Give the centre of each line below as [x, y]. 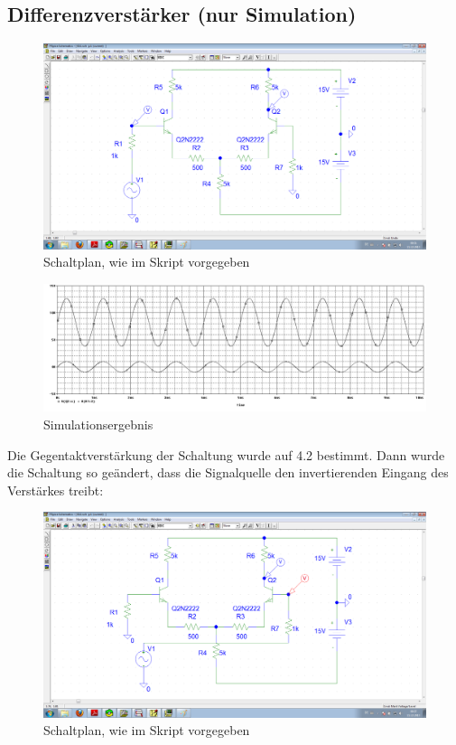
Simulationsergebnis [98, 424]
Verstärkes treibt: [56, 490]
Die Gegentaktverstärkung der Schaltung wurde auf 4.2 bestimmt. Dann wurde [226, 454]
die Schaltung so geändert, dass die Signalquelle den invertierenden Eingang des [228, 472]
